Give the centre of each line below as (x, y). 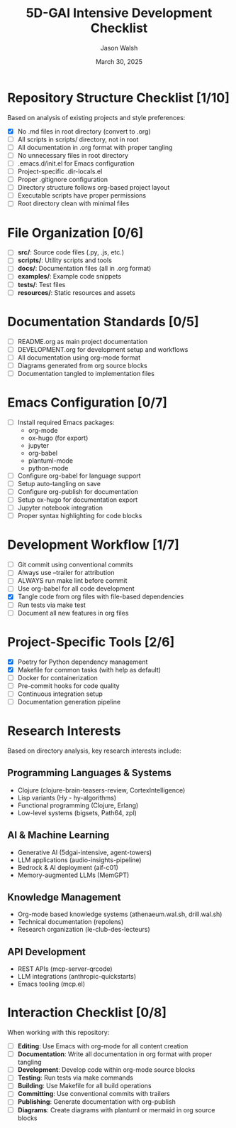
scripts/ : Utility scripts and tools (64, 260)
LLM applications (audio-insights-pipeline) (79, 860)
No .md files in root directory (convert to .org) (84, 131)
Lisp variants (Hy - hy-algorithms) (67, 797)
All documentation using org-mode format (79, 358)
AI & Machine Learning (58, 836)
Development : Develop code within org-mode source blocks (106, 1070)
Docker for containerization (57, 677)
